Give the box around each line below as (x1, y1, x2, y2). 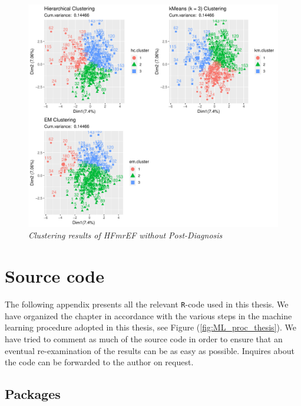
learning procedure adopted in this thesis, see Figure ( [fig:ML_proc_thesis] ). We (5, 321, 296, 333)
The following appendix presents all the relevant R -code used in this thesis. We (5, 298, 289, 310)
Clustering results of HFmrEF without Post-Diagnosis (28, 229, 223, 241)
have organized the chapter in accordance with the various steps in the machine (5, 309, 292, 322)
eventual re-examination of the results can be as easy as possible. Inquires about (5, 344, 295, 356)
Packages (5, 385, 61, 403)
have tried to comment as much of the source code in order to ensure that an (5, 332, 283, 345)
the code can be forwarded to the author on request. (5, 356, 194, 368)
